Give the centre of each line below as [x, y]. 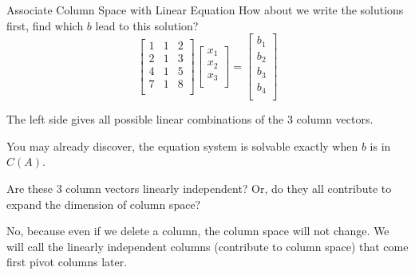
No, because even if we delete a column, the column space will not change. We [198, 231]
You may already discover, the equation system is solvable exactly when [182, 145]
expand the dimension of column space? [104, 204]
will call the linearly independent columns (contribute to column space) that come [207, 246]
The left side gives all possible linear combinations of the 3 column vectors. [190, 119]
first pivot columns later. [67, 262]
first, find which [45, 25]
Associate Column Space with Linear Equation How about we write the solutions [205, 10]
